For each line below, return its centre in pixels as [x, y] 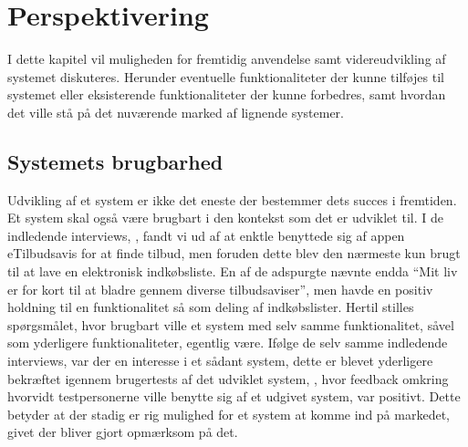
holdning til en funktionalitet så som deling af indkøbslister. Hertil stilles [211, 307]
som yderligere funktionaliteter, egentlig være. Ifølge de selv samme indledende [228, 343]
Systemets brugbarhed [115, 161]
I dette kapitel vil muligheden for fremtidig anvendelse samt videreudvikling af [227, 59]
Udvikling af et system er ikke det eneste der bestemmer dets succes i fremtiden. [232, 199]
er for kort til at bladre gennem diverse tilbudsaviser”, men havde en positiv [220, 289]
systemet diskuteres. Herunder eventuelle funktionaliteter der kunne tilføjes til [226, 76]
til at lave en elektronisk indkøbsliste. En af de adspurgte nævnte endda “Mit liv [233, 271]
